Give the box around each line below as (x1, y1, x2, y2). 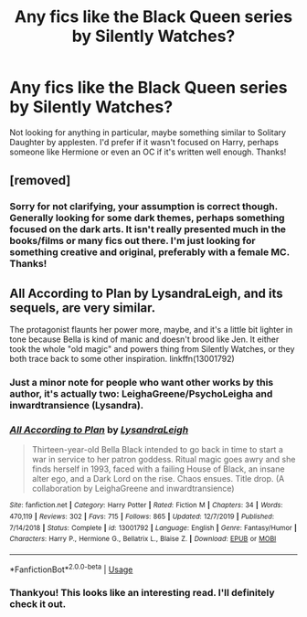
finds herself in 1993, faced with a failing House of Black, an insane (31, 463, 285, 474)
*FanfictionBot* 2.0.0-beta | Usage (9, 562, 133, 575)
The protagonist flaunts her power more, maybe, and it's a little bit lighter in (9, 324, 293, 335)
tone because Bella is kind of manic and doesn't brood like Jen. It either (9, 334, 280, 345)
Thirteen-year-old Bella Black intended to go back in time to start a (31, 444, 283, 455)
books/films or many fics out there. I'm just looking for (9, 235, 256, 248)
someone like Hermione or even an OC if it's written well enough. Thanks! (9, 146, 287, 157)
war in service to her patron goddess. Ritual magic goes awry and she (31, 454, 296, 465)
